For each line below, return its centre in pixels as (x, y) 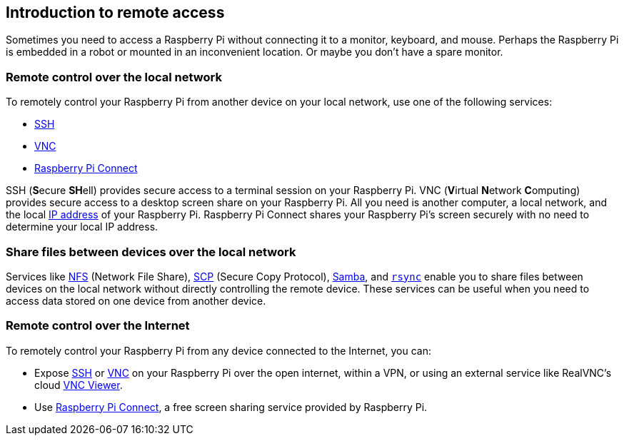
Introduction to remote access (115, 12)
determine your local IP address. (82, 227)
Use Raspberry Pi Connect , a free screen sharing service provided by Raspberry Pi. (231, 407)
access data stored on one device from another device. (136, 300)
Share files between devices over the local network (151, 252)
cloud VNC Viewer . (79, 385)
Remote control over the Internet (98, 326)
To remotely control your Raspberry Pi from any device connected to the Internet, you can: (218, 350)
